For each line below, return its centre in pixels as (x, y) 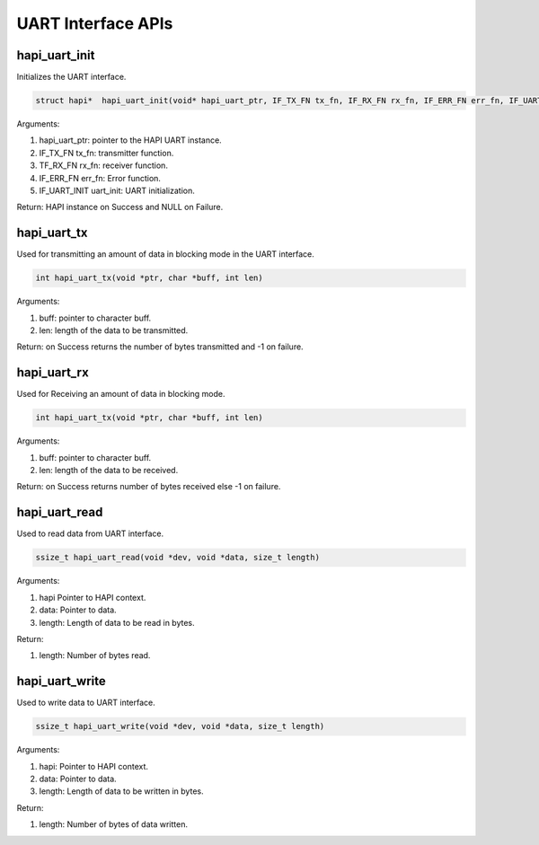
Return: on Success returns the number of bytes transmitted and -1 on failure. (160, 347)
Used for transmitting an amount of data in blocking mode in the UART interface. (165, 254)
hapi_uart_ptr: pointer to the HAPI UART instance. (130, 140)
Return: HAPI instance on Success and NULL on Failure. (120, 207)
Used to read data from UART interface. (90, 533)
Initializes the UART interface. (71, 77)
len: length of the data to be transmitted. (114, 330)
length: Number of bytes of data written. (114, 824)
